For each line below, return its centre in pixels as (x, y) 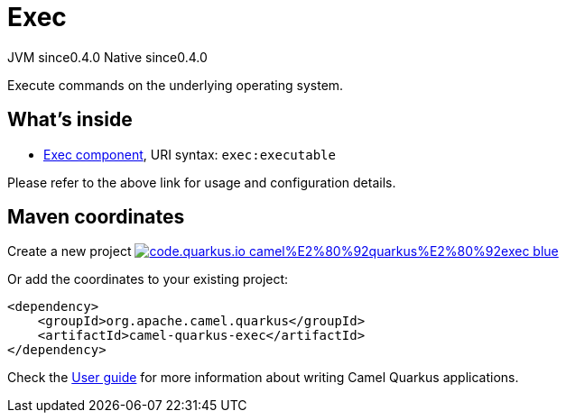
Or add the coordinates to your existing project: (148, 279)
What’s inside (70, 120)
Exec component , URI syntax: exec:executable (190, 154)
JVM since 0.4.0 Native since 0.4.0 (107, 57)
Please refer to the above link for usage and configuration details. (202, 182)
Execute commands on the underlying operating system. (176, 85)
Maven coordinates (96, 217)
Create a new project (70, 251)
